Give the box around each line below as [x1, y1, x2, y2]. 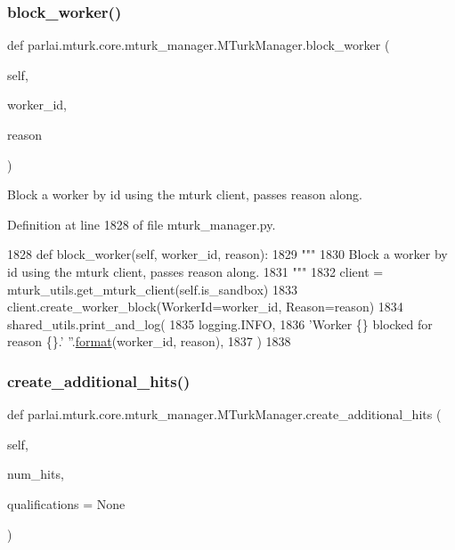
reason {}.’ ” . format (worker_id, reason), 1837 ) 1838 [7, 332, 291, 351]
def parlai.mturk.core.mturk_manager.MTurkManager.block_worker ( [7, 36, 390, 54]
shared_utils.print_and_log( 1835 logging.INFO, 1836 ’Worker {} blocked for [7, 314, 433, 333]
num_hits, [7, 465, 64, 483]
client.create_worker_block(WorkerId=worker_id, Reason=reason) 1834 [7, 297, 403, 316]
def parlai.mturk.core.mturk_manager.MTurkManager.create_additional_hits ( [7, 405, 442, 424]
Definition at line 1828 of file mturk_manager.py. [7, 214, 276, 233]
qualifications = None [7, 494, 126, 513]
